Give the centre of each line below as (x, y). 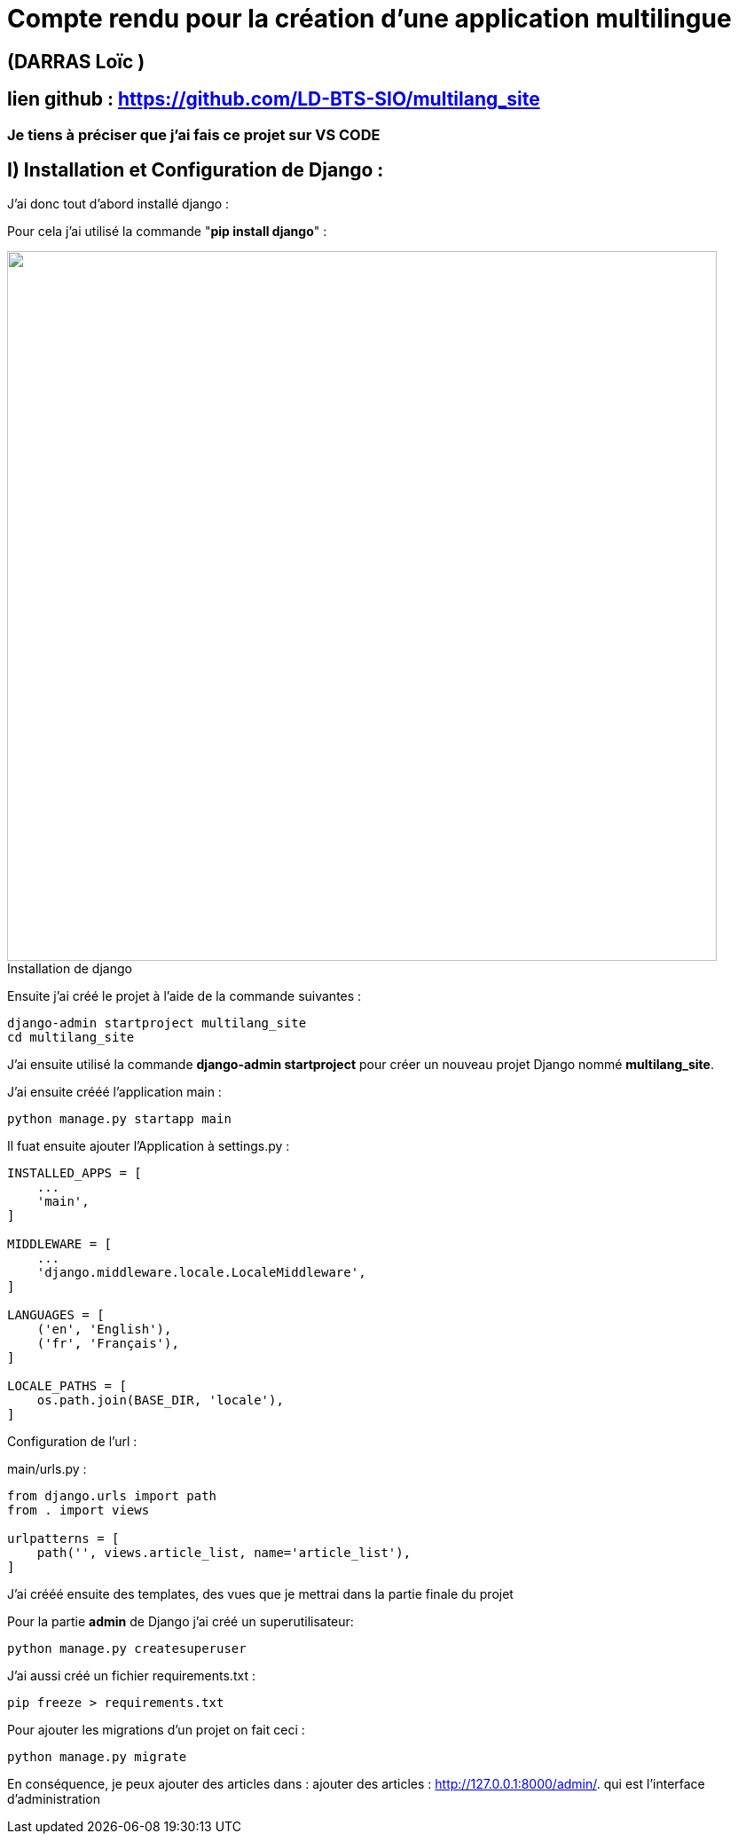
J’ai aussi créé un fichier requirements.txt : (131, 1676)
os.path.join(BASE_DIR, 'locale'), (160, 1400)
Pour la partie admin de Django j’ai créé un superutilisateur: (181, 1622)
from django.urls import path (112, 1496)
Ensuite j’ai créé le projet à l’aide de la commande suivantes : (184, 996)
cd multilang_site (71, 1038)
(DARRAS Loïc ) (76, 61)
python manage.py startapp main (119, 1119)
